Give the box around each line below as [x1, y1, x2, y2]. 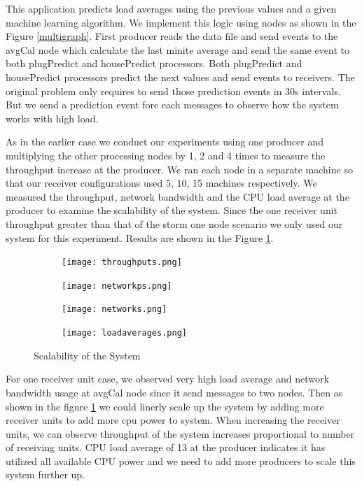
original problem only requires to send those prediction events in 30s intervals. [6, 83, 341, 98]
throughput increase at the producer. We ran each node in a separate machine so [6, 162, 353, 176]
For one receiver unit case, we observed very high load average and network [6, 371, 329, 386]
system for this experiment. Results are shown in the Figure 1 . [6, 230, 274, 245]
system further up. [6, 467, 85, 482]
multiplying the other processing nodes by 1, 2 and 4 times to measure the [6, 148, 326, 162]
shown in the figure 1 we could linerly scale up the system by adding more [6, 399, 324, 413]
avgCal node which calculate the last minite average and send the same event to [6, 42, 349, 57]
